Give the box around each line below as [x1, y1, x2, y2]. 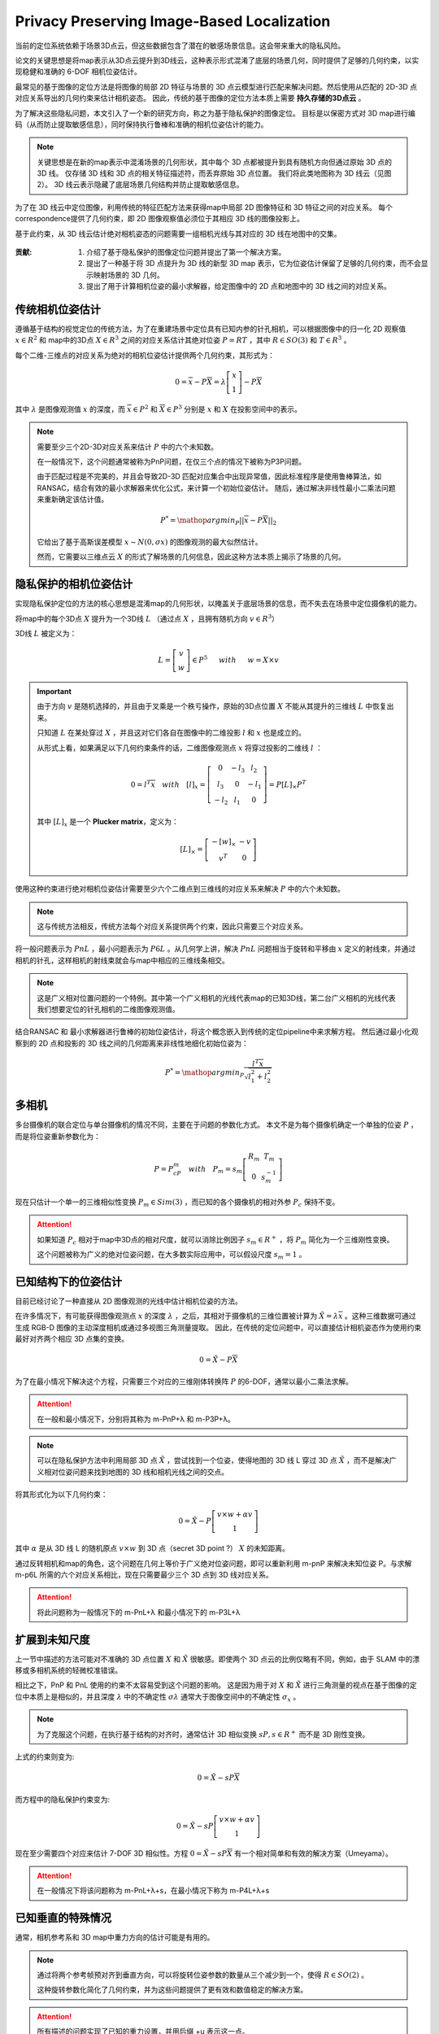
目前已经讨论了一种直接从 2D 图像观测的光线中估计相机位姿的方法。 [15, 1296, 243, 1306]
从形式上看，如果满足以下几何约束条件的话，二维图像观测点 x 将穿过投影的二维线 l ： [37, 743, 323, 753]
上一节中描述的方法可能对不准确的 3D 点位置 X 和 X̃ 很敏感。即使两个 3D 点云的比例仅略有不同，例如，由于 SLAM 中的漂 [15, 1654, 420, 1664]
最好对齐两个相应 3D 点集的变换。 [15, 1334, 129, 1344]
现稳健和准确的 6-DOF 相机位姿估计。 [15, 67, 142, 76]
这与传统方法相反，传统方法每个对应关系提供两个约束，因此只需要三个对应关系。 [37, 921, 308, 931]
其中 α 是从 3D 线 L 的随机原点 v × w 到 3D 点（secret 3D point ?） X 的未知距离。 [15, 1543, 290, 1553]
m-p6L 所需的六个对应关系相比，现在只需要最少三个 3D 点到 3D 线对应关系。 [15, 1569, 274, 1579]
